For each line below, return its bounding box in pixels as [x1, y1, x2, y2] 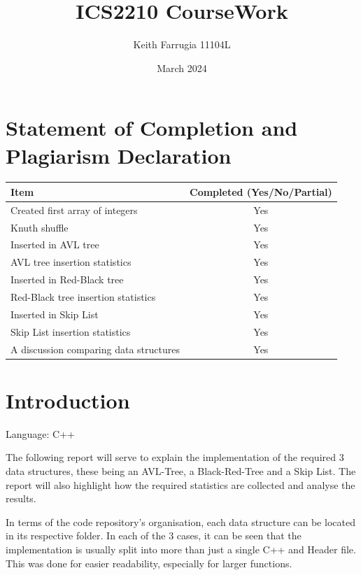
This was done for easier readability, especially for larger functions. [6, 555, 292, 570]
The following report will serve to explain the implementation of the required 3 [6, 450, 344, 464]
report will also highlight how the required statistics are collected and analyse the [6, 477, 355, 492]
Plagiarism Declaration [6, 141, 232, 169]
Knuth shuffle [10, 220, 69, 234]
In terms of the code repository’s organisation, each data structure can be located [6, 514, 355, 529]
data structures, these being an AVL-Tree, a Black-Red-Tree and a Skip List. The [6, 463, 356, 478]
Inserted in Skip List [10, 306, 99, 321]
